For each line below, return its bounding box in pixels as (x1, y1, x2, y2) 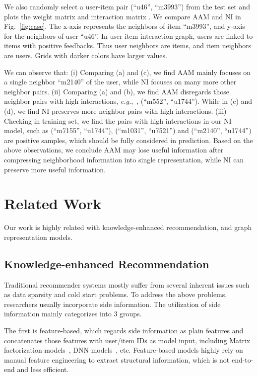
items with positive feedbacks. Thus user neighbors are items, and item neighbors (4, 40, 252, 51)
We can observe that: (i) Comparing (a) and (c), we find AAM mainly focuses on (4, 67, 251, 77)
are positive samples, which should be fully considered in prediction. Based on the (4, 135, 253, 145)
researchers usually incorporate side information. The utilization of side (4, 299, 221, 309)
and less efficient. (17, 364, 69, 375)
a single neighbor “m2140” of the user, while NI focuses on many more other (4, 76, 237, 87)
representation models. (4, 231, 72, 242)
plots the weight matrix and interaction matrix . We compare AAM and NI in (4, 11, 241, 21)
